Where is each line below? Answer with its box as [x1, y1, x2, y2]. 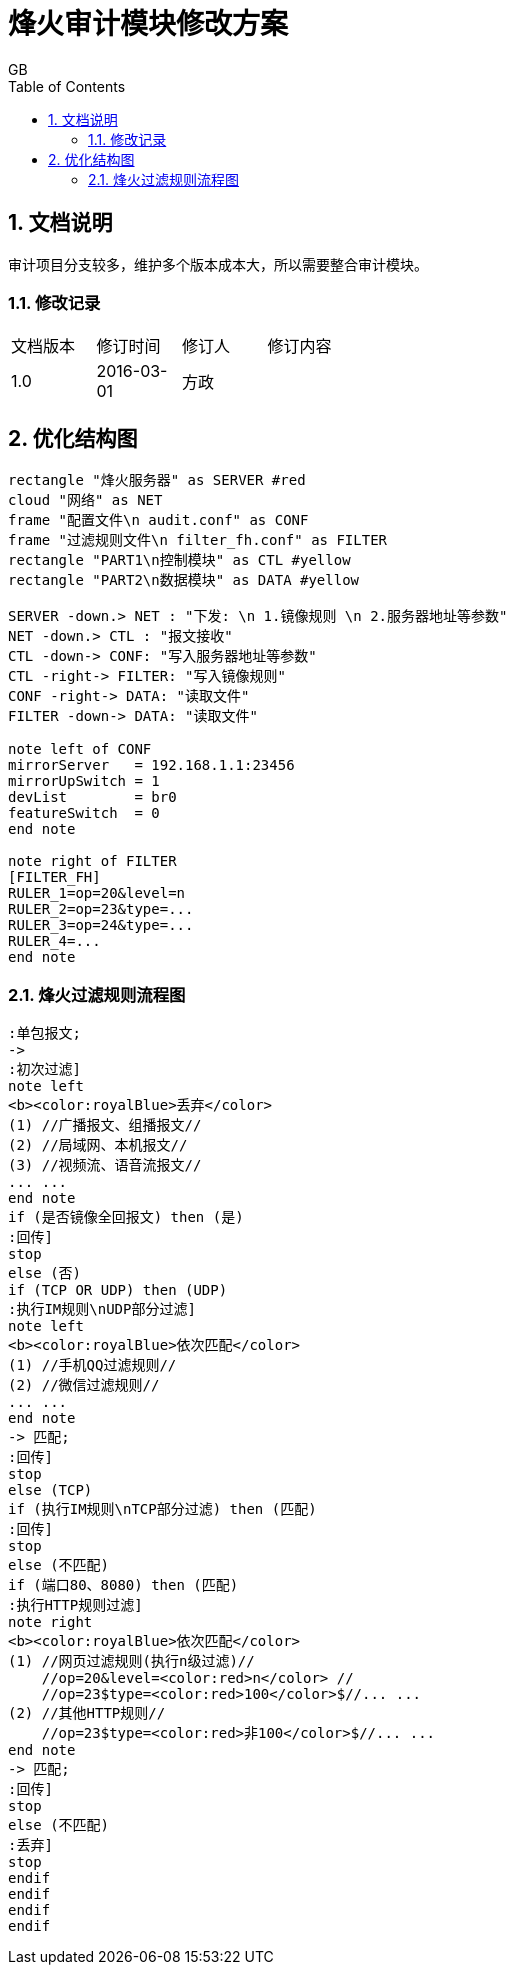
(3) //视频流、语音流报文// [8, 1156, 202, 1173]
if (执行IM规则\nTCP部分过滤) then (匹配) [8, 1500, 317, 1517]
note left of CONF [8, 741, 152, 758]
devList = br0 [8, 789, 177, 806]
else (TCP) [8, 1481, 93, 1498]
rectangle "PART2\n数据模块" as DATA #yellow [8, 572, 360, 589]
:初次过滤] [8, 1060, 81, 1077]
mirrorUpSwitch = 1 [8, 773, 160, 790]
